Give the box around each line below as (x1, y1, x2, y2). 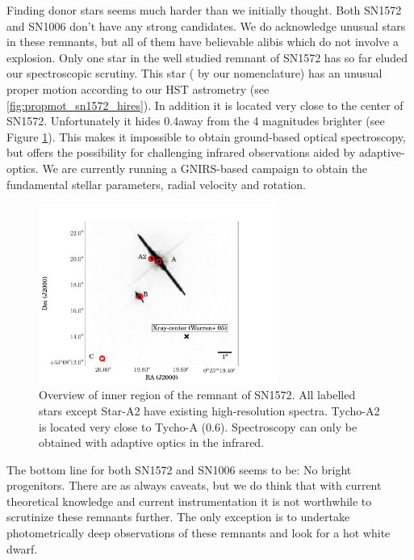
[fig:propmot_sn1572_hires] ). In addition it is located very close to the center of (6, 96, 404, 113)
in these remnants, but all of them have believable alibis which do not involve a (6, 33, 399, 50)
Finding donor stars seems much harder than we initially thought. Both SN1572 (6, 2, 402, 18)
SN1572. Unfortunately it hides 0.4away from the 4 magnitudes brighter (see (6, 112, 385, 129)
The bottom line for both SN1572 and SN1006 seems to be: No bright (6, 461, 352, 478)
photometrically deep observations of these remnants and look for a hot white (6, 524, 391, 541)
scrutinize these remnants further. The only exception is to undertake (6, 508, 350, 525)
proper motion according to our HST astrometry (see (6, 80, 270, 97)
